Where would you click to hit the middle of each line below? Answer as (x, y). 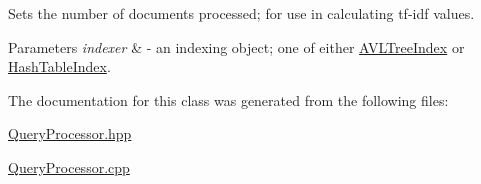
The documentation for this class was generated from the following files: (228, 99)
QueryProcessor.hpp (70, 133)
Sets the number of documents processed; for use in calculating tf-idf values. (241, 13)
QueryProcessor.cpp (69, 166)
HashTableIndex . (59, 66)
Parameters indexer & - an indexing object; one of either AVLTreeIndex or (236, 46)
